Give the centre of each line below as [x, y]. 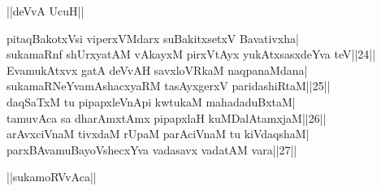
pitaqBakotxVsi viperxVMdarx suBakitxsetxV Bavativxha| [153, 38]
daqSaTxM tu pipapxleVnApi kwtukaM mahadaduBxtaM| [151, 101]
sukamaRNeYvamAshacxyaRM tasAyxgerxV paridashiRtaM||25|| [169, 86]
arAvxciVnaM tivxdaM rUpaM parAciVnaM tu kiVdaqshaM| [158, 134]
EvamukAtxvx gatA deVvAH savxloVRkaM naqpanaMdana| [157, 69]
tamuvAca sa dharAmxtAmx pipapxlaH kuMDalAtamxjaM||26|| [167, 117]
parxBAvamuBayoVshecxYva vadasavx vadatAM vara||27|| [152, 149]
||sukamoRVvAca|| [52, 177]
